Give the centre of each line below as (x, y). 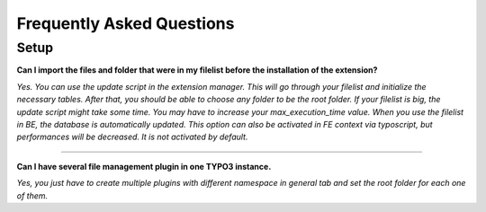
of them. (32, 195)
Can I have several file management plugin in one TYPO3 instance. (144, 166)
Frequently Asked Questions (126, 23)
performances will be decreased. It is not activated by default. (132, 137)
